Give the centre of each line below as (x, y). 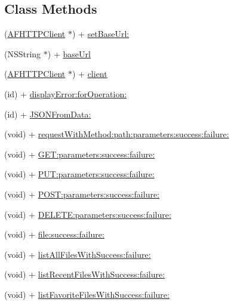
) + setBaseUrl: (101, 34)
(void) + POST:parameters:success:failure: (82, 194)
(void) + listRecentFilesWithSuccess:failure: (85, 274)
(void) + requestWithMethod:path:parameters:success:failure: (117, 134)
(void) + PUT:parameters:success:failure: (79, 174)
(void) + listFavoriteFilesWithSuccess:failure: (87, 294)
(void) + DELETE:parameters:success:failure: (88, 214)
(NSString (23, 53)
